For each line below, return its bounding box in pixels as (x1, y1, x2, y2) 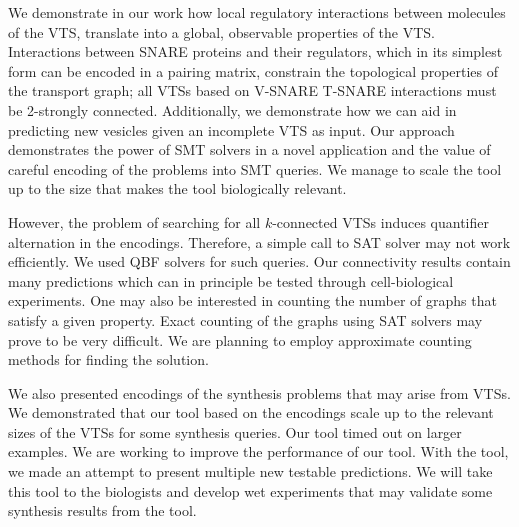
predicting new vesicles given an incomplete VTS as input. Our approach (8, 119, 455, 140)
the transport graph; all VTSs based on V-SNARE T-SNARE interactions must (8, 80, 497, 101)
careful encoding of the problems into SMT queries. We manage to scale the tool (8, 158, 502, 179)
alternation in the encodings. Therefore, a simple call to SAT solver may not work (8, 231, 511, 252)
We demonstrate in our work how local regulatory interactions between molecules (8, 2, 506, 22)
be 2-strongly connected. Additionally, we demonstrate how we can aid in (8, 99, 457, 120)
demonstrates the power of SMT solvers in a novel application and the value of (8, 139, 491, 160)
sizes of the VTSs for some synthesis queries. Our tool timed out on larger (8, 421, 462, 442)
